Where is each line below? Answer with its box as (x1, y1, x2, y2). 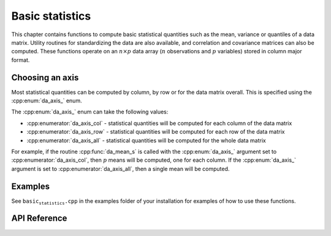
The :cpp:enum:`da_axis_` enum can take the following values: (11, 108, 169, 116)
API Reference (11, 213, 67, 224)
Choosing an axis (11, 72, 79, 83)
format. (11, 56, 30, 64)
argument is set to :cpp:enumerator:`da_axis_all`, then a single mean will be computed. (11, 165, 230, 172)
